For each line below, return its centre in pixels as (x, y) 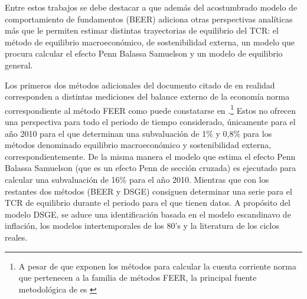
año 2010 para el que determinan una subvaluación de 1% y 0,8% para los (138, 133)
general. (19, 65)
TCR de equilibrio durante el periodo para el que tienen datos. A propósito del (148, 203)
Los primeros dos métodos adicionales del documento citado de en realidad (140, 85)
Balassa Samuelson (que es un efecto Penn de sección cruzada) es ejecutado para (151, 168)
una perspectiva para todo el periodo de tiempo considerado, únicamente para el (150, 121)
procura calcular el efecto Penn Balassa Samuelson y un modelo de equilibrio (144, 53)
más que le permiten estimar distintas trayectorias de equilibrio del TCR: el (142, 30)
